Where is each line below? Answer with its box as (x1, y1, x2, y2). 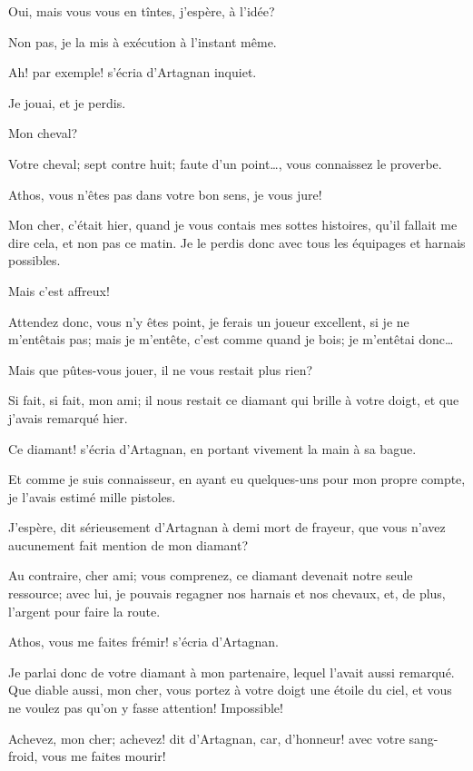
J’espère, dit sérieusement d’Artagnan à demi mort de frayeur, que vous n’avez (8, 518, 446, 537)
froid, (8, 746, 38, 766)
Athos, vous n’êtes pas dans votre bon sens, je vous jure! (8, 184, 322, 203)
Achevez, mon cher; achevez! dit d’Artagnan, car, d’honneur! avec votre (8, 728, 405, 747)
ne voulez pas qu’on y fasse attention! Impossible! (8, 698, 283, 717)
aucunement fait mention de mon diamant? (8, 535, 249, 554)
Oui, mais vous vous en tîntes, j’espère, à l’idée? (8, 2, 275, 20)
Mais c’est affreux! (8, 281, 110, 300)
